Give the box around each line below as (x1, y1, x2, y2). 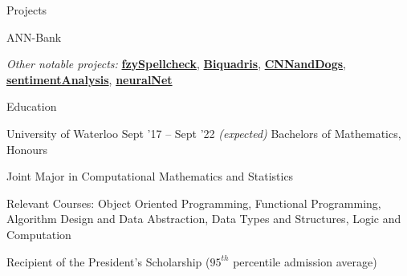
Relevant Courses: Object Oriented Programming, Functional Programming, (6, 194, 381, 211)
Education (6, 98, 57, 115)
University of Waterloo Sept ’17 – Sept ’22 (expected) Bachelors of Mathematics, (6, 124, 401, 141)
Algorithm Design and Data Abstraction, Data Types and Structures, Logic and (6, 210, 401, 227)
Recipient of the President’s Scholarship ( (6, 253, 210, 270)
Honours (6, 140, 48, 157)
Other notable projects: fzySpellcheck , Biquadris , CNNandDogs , (6, 55, 346, 72)
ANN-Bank (6, 28, 62, 45)
